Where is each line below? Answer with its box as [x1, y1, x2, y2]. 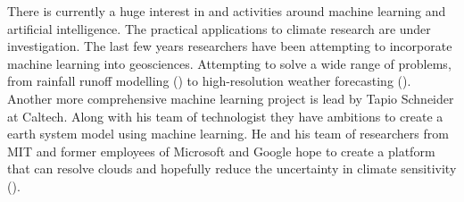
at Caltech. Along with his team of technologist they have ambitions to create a [7, 106, 443, 125]
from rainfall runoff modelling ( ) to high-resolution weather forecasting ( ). [7, 72, 411, 90]
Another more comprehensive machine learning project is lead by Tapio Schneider [7, 88, 454, 107]
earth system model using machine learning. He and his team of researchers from [7, 124, 449, 143]
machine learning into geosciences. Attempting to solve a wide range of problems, [7, 54, 452, 72]
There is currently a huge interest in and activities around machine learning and [7, 2, 446, 20]
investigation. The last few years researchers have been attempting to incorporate [7, 37, 452, 55]
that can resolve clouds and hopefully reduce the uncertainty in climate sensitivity [7, 159, 457, 178]
